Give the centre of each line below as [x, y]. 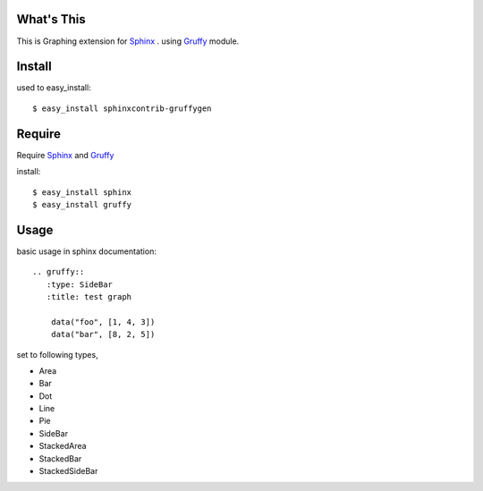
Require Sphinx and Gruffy [65, 155]
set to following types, [57, 354]
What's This [51, 19]
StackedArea [63, 446]
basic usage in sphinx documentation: [86, 251]
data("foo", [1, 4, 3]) [103, 322]
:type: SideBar [80, 284]
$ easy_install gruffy [82, 204]
